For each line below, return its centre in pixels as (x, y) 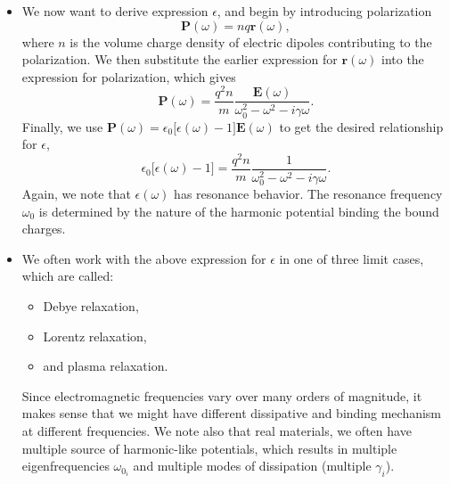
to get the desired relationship (361, 126)
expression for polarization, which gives (129, 76)
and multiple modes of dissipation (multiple (252, 466)
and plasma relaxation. (106, 366)
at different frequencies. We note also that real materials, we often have (217, 430)
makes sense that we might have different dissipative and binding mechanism (232, 413)
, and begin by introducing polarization (324, 11)
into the (402, 59)
